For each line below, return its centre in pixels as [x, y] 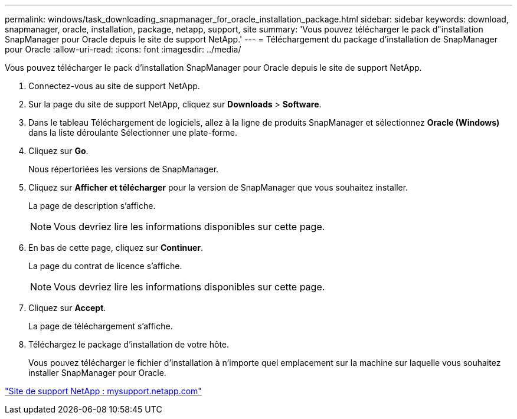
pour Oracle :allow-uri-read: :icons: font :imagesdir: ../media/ [123, 49]
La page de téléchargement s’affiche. [101, 326]
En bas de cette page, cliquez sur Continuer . [116, 248]
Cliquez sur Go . [58, 151]
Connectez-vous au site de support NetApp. [114, 86]
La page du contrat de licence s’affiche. [105, 266]
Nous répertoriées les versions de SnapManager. [124, 169]
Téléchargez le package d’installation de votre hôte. [129, 344]
